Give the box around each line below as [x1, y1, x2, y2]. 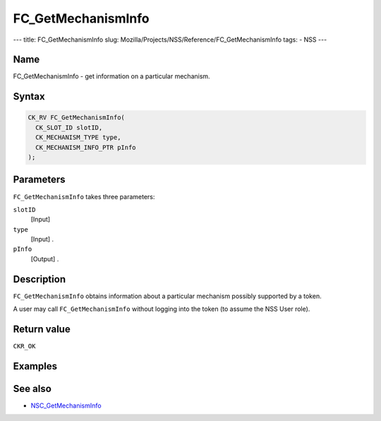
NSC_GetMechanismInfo [30, 401, 102, 410]
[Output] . [30, 254, 59, 263]
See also [13, 382, 52, 395]
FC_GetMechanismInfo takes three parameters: [13, 192, 155, 201]
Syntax [13, 90, 45, 102]
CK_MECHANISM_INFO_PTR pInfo [35, 143, 137, 151]
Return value [13, 323, 71, 335]
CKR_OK [13, 343, 36, 350]
